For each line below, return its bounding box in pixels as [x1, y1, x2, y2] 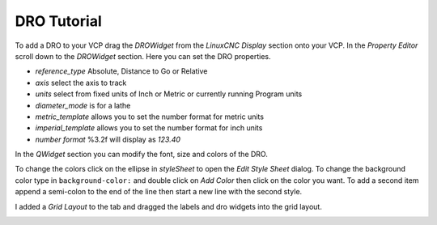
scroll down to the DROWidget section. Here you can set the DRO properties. [15, 51, 271, 61]
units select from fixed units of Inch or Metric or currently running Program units [35, 89, 303, 99]
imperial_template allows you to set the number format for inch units [35, 123, 263, 133]
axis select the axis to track [35, 78, 127, 87]
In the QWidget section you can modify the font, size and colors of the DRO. [15, 150, 269, 159]
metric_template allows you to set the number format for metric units [35, 112, 265, 121]
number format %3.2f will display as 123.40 [35, 134, 181, 144]
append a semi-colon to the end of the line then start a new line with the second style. [15, 187, 303, 197]
